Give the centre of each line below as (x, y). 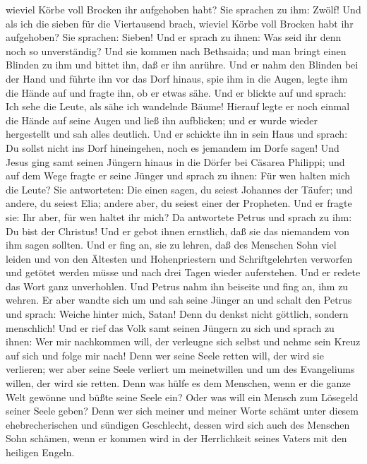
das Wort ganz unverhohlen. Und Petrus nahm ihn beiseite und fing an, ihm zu (177, 286)
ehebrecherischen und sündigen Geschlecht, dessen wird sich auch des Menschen (178, 424)
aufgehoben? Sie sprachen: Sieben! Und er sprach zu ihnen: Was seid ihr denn (174, 37)
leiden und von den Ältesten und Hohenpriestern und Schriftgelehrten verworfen (179, 258)
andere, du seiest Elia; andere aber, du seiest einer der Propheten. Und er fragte (179, 203)
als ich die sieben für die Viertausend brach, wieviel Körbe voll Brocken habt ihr (180, 23)
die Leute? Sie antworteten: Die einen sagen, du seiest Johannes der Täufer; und (179, 189)
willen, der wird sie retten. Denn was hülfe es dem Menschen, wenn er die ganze (178, 383)
